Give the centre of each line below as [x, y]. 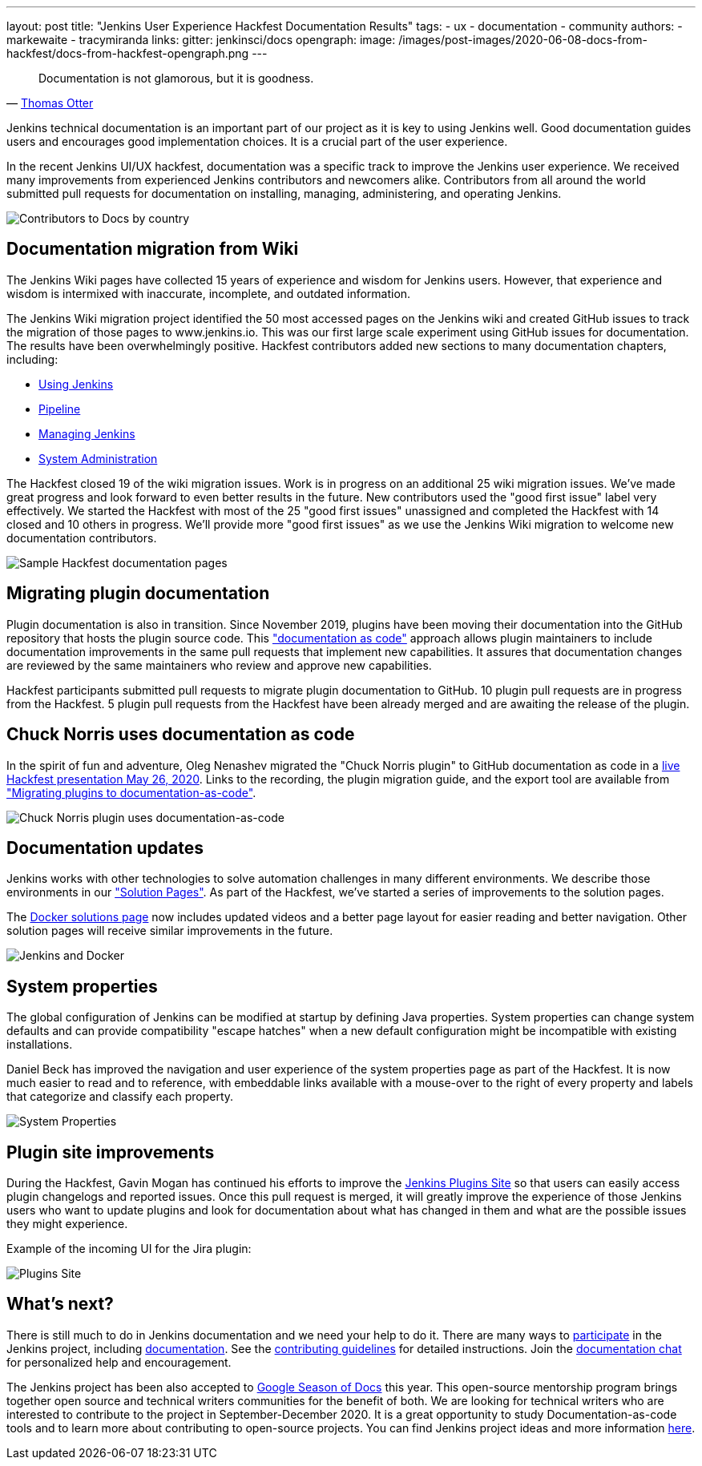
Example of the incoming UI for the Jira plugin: [129, 1249]
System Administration [98, 458]
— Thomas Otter [50, 103]
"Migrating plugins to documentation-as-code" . [131, 792]
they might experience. [67, 1224]
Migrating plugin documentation [138, 594]
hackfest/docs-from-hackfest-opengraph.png [128, 53]
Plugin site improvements [111, 1152]
